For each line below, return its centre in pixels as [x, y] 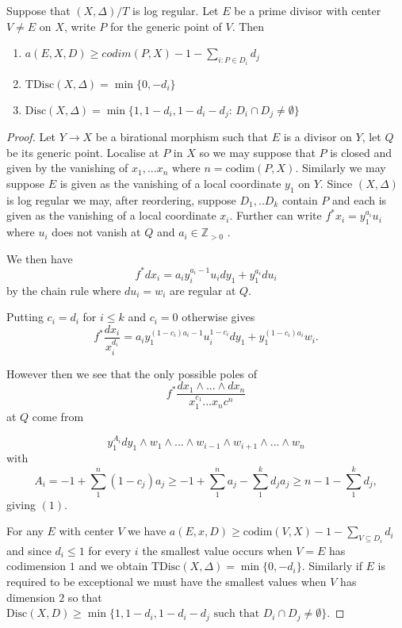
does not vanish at [96, 232]
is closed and [361, 152]
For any [25, 531]
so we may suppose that [257, 152]
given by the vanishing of [67, 168]
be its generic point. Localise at [83, 152]
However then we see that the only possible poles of [132, 373]
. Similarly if [332, 566]
